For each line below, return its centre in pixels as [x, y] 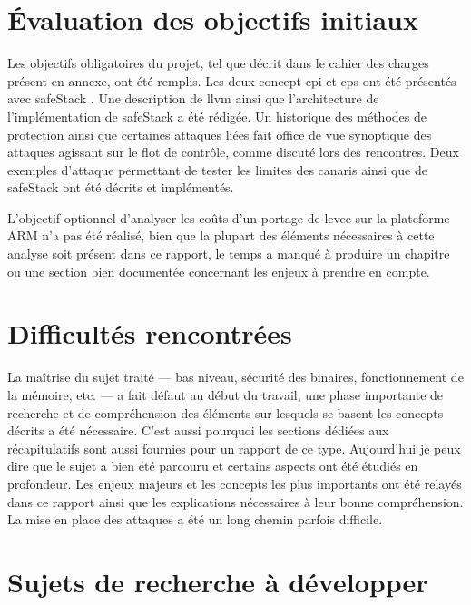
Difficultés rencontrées [150, 333]
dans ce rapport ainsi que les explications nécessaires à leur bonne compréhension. [235, 501]
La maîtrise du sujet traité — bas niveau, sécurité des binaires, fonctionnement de [235, 377]
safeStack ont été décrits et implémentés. [121, 187]
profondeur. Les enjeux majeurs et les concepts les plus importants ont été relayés [235, 483]
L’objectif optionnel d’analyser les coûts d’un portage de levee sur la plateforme [229, 217]
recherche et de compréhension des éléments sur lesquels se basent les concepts [226, 412]
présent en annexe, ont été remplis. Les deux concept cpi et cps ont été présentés [232, 80]
